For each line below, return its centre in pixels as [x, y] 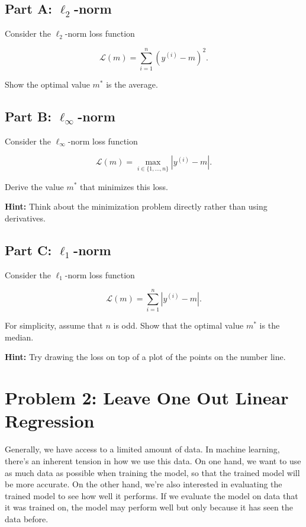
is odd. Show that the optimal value [178, 325]
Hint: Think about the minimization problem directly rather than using [136, 206]
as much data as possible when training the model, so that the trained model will [152, 472]
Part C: [28, 250]
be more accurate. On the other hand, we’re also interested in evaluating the [144, 484]
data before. [27, 518]
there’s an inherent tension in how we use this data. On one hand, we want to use [153, 460]
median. [19, 337]
